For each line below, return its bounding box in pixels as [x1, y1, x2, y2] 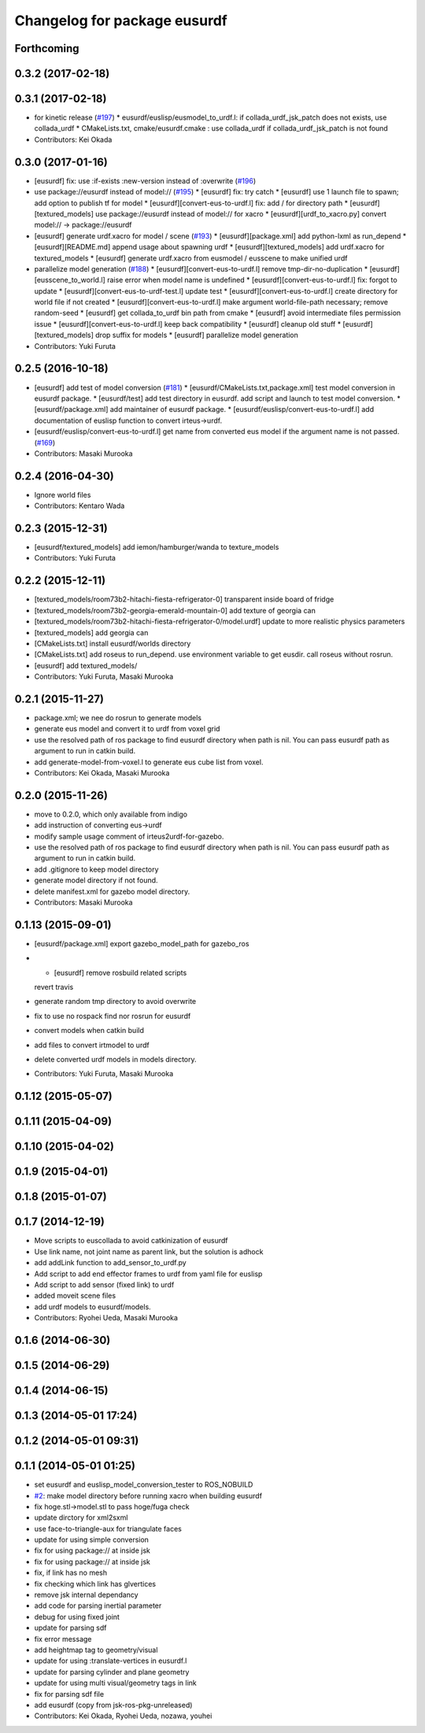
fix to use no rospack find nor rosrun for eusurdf [34, 1011, 191, 1020]
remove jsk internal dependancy [34, 1590, 139, 1600]
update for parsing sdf [34, 1623, 107, 1633]
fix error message [34, 1634, 92, 1643]
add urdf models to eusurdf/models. [34, 1302, 151, 1311]
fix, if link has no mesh [34, 1568, 108, 1578]
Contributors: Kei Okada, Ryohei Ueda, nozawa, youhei [34, 1711, 213, 1720]
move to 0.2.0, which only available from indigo [34, 809, 188, 819]
